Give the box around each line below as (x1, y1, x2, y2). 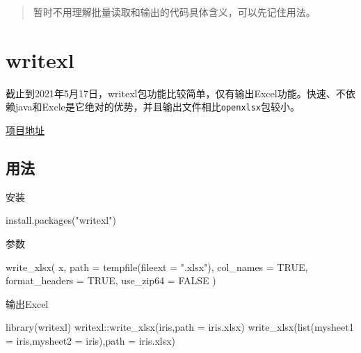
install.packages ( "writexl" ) (6, 213, 116, 227)
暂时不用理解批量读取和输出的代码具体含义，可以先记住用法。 (33, 5, 316, 19)
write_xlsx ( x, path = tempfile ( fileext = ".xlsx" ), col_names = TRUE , (6, 259, 308, 274)
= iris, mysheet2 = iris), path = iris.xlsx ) (6, 333, 176, 347)
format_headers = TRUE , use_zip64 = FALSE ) (6, 273, 216, 288)
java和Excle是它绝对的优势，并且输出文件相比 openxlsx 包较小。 (15, 99, 300, 114)
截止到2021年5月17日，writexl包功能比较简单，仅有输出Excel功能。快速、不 (6, 85, 346, 100)
